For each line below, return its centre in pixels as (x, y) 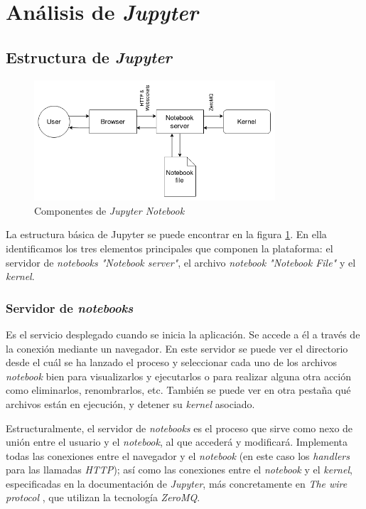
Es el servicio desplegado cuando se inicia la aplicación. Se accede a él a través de (183, 334)
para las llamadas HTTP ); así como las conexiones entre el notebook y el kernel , (179, 470)
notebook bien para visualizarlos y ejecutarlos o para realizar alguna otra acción (178, 376)
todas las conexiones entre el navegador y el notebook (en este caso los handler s (178, 455)
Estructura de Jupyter (89, 57)
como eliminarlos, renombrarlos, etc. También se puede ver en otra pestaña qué (178, 390)
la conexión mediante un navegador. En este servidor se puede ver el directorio (177, 348)
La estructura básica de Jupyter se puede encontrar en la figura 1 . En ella (166, 234)
